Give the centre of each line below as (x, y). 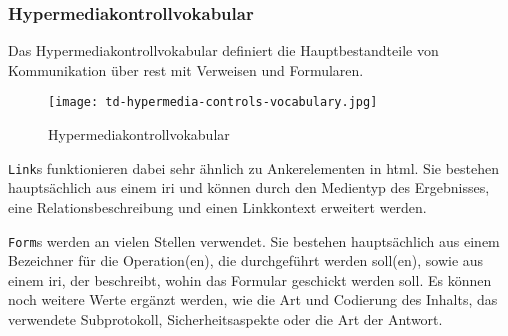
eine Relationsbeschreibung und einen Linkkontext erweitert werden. (217, 206)
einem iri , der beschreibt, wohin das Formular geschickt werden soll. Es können (250, 279)
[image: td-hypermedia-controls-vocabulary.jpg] (213, 102)
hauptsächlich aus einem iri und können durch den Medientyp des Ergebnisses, (249, 187)
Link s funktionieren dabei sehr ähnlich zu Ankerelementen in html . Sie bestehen (254, 167)
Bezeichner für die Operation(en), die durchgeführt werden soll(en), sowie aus (246, 260)
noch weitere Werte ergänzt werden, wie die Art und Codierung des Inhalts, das (253, 299)
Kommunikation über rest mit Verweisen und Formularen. (186, 69)
